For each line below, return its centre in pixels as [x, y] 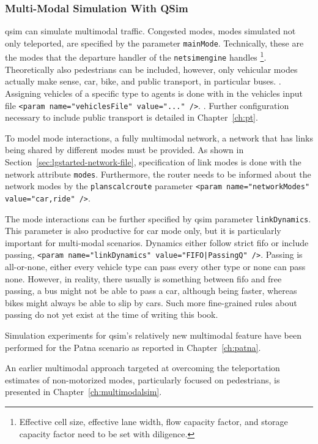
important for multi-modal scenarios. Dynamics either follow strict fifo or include [157, 242]
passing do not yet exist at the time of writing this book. [112, 314]
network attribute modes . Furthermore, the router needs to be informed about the [158, 174]
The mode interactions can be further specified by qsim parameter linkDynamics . [158, 218]
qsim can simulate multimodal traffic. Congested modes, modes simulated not [150, 31]
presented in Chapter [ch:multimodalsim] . [83, 392]
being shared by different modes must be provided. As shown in [124, 150]
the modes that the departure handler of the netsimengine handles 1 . [136, 56]
